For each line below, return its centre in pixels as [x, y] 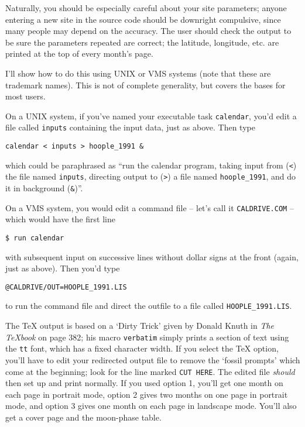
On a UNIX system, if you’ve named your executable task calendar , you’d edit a [151, 116]
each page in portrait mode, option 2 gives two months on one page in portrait [147, 394]
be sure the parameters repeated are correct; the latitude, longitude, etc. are [142, 42]
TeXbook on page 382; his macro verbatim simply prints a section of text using [147, 337]
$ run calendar [35, 238]
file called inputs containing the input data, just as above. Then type [130, 127]
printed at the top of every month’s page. [79, 54]
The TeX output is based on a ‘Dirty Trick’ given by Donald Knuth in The [140, 326]
